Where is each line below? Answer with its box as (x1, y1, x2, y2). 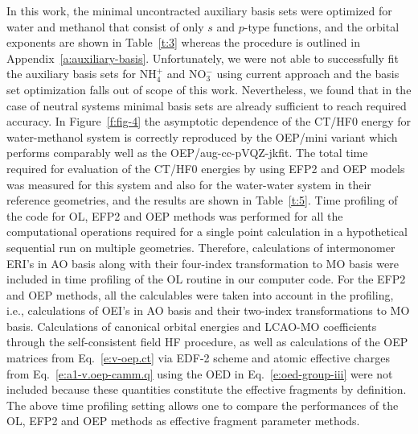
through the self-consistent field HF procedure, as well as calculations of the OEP (6, 333, 408, 350)
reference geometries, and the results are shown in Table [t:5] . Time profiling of (6, 192, 398, 209)
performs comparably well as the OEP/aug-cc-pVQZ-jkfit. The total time (6, 144, 368, 161)
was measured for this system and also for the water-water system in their (6, 176, 371, 192)
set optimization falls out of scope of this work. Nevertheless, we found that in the (6, 81, 412, 97)
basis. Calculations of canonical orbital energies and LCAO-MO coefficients (6, 317, 377, 334)
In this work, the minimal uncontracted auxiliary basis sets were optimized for (6, 2, 392, 19)
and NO (166, 65, 207, 82)
